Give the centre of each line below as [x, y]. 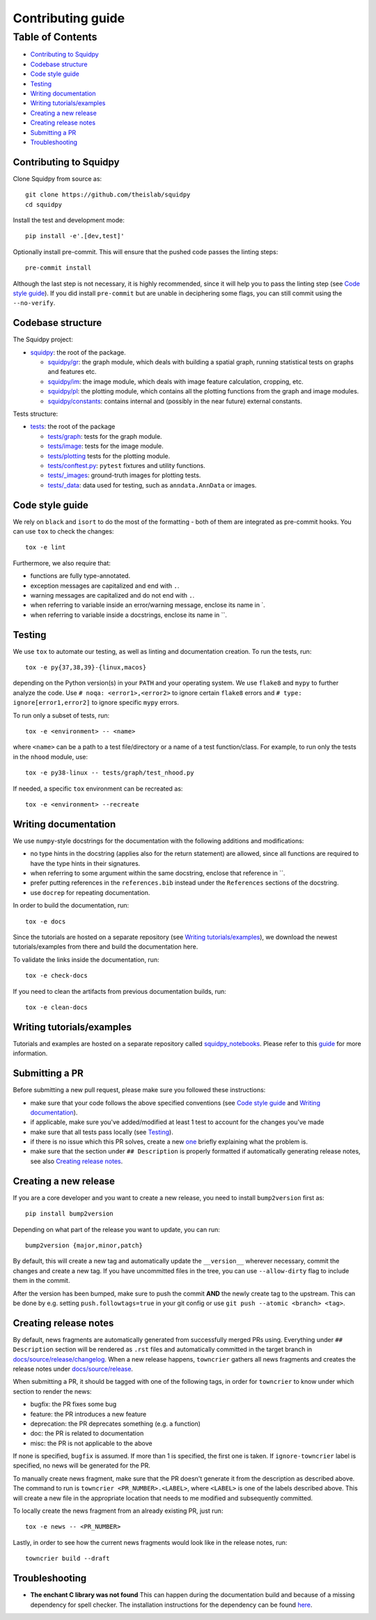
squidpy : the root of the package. [78, 352]
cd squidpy [44, 204]
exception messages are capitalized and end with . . [105, 586]
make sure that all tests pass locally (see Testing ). [102, 1132]
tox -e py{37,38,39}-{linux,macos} [86, 668]
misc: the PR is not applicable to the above [91, 1443]
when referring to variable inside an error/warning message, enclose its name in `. [148, 605]
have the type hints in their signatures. [85, 863]
